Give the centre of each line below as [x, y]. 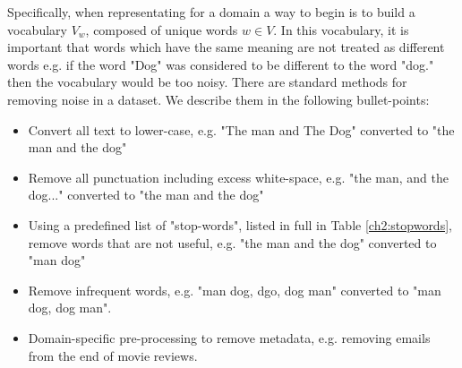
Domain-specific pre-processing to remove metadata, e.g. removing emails [229, 337]
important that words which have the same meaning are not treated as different [226, 47]
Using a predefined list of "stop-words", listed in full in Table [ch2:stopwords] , [240, 224]
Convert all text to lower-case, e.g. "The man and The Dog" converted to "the [241, 129]
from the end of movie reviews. [113, 355]
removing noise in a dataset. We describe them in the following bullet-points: [218, 99]
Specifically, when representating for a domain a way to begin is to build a [211, 12]
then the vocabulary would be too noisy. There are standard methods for [207, 82]
